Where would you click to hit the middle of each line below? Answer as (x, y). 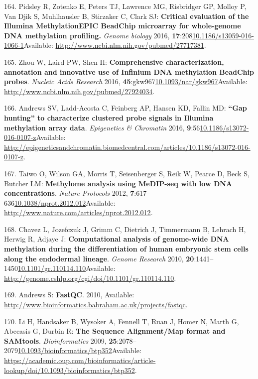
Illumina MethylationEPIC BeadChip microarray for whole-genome (123, 26)
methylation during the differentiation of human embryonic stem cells (126, 249)
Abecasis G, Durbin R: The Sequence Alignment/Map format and (115, 331)
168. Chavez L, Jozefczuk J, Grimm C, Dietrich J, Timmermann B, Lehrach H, (125, 229)
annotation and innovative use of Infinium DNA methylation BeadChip (129, 71)
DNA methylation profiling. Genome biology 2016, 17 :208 (98, 35)
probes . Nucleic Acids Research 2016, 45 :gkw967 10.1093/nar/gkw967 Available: (126, 81)
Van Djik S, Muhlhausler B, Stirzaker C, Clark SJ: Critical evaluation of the (127, 16)
